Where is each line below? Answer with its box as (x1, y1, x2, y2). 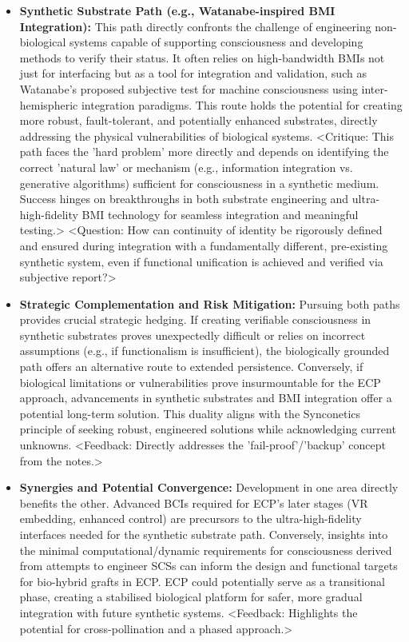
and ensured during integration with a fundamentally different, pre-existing (19, 237, 388, 253)
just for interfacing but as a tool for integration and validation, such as (19, 65, 367, 82)
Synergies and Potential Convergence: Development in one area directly (19, 479, 399, 496)
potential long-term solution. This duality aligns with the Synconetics (19, 405, 361, 421)
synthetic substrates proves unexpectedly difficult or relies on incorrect (19, 326, 366, 343)
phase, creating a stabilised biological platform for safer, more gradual (19, 588, 363, 605)
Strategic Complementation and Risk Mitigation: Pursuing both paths (19, 295, 400, 312)
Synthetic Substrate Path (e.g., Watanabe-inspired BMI (19, 2, 336, 18)
